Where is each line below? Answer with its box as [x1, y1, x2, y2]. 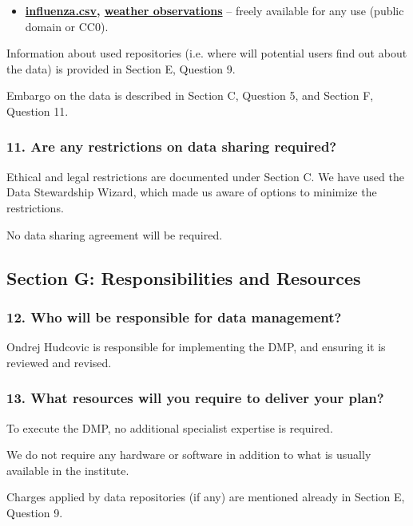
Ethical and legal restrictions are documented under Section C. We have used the [6, 168, 404, 184]
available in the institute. [6, 461, 129, 478]
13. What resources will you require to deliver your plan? [6, 388, 384, 408]
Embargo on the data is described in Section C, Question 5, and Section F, [6, 87, 374, 104]
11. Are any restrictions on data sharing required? [6, 136, 337, 156]
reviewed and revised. [6, 354, 112, 370]
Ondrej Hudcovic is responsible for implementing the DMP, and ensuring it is [6, 338, 386, 355]
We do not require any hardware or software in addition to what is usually [6, 446, 371, 463]
